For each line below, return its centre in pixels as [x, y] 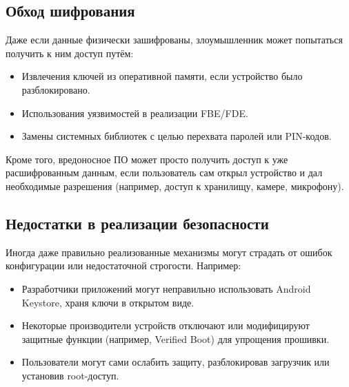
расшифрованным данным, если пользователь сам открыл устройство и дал [164, 172]
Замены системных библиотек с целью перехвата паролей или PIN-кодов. [177, 136]
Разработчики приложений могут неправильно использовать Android [166, 288]
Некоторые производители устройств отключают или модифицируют [166, 325]
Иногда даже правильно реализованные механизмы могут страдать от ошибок [169, 252]
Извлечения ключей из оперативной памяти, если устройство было [162, 76]
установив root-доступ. [70, 375]
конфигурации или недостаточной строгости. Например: [123, 265]
